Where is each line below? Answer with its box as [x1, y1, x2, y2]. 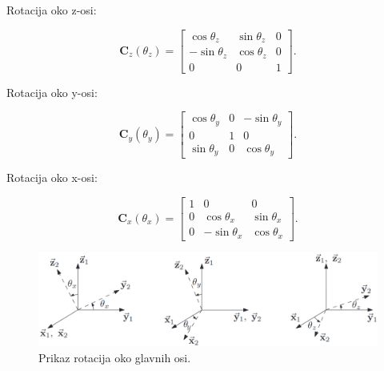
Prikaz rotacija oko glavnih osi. [38, 349, 191, 365]
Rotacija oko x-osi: [6, 169, 98, 186]
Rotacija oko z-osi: [6, 2, 97, 18]
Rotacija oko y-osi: [6, 83, 98, 100]
